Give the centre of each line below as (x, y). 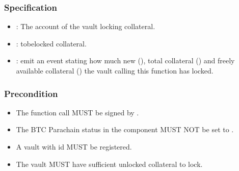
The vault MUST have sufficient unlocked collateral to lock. (109, 164)
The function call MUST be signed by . (77, 112)
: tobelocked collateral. (51, 43)
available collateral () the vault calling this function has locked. (115, 70)
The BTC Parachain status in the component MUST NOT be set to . (125, 129)
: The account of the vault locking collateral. (86, 26)
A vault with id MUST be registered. (74, 146)
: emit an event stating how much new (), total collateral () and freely (125, 60)
